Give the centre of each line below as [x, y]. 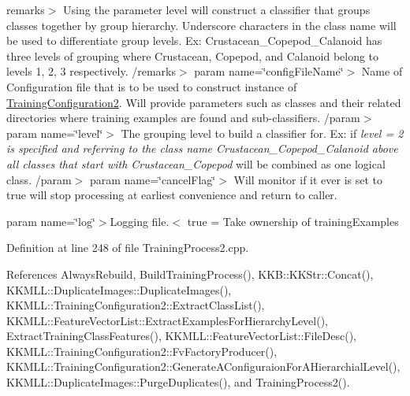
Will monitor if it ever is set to [308, 179]
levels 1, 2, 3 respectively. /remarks [91, 71]
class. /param [39, 179]
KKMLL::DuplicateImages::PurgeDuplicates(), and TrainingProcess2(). [178, 382]
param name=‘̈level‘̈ [55, 133]
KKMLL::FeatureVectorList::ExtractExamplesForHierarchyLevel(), [168, 320]
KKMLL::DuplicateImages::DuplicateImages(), [119, 289]
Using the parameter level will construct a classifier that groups [217, 9]
